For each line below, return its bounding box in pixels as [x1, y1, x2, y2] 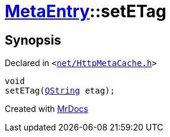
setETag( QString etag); [5, 86, 115, 96]
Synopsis [5, 32, 61, 48]
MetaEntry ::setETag [5, 1, 166, 21]
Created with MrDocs [5, 104, 89, 114]
